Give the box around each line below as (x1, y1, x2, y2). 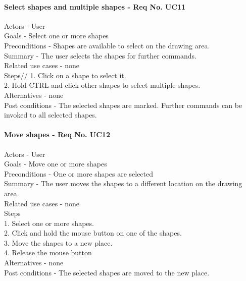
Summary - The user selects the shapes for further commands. (4, 50, 196, 61)
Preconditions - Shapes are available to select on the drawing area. (4, 40, 210, 50)
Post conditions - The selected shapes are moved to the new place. (4, 267, 210, 277)
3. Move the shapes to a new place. (4, 237, 113, 248)
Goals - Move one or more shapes (4, 158, 107, 169)
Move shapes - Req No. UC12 (4, 129, 110, 140)
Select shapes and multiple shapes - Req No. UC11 (4, 1, 186, 12)
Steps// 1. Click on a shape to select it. (4, 70, 126, 80)
